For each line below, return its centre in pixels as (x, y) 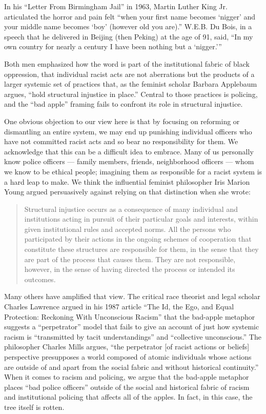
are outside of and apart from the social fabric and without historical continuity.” (131, 367)
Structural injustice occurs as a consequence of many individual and (131, 209)
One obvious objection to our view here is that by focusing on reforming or (122, 121)
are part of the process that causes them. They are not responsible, (130, 259)
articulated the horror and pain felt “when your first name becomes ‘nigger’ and (130, 16)
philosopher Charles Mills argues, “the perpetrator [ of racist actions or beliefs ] (127, 347)
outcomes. (40, 279)
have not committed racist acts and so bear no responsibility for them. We (121, 141)
